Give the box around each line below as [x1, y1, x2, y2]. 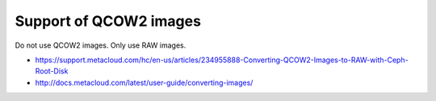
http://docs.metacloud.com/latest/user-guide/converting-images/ [35, 78, 254, 87]
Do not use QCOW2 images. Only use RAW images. [15, 40, 187, 50]
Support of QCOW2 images [15, 12, 202, 30]
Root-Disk [35, 66, 69, 76]
